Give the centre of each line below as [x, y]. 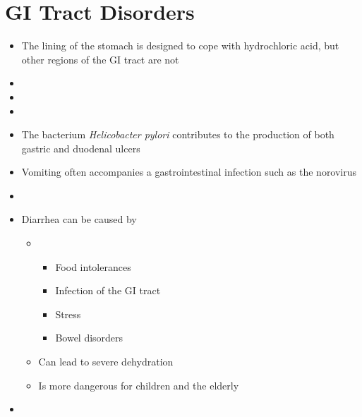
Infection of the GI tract [108, 290]
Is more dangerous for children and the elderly [139, 385]
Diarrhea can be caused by [79, 219]
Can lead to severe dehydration [106, 362]
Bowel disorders [89, 338]
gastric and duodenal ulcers [81, 148]
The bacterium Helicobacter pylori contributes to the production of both [178, 134]
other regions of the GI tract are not [100, 59]
